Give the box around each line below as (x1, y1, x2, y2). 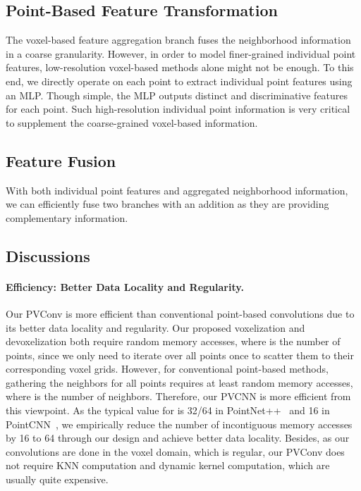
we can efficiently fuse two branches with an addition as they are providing (6, 197, 329, 211)
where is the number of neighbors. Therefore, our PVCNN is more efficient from (6, 389, 351, 404)
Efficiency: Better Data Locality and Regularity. (6, 279, 244, 294)
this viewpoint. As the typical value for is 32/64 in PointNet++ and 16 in (6, 403, 330, 418)
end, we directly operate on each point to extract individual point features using (6, 73, 353, 88)
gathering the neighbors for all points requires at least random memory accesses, (6, 375, 353, 390)
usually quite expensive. (6, 472, 109, 487)
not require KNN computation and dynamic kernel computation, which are (6, 458, 330, 473)
